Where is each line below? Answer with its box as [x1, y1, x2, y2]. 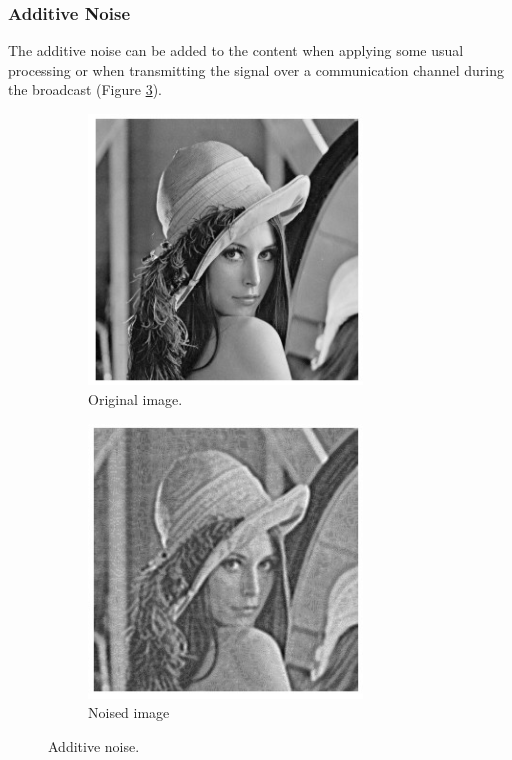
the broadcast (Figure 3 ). [8, 79, 162, 100]
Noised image [88, 702, 170, 723]
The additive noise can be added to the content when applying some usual [8, 40, 464, 61]
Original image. [88, 388, 183, 409]
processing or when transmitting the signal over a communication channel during [8, 59, 504, 80]
